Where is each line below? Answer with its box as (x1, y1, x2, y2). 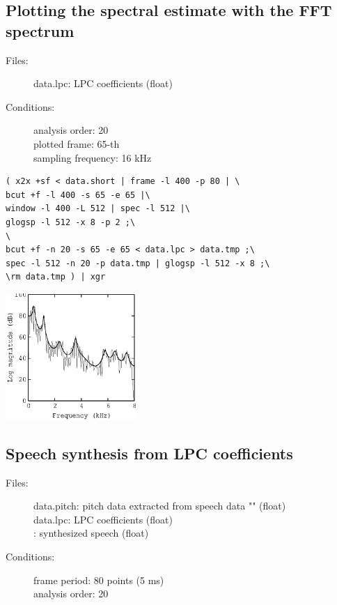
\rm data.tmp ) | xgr (6, 272, 106, 282)
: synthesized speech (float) (33, 526, 149, 540)
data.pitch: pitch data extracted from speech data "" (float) (33, 498, 286, 513)
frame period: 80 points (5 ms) (33, 572, 164, 587)
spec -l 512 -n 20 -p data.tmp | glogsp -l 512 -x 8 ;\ (6, 258, 270, 268)
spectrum (6, 20, 75, 41)
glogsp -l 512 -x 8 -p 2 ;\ (6, 217, 136, 227)
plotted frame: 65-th (33, 136, 120, 151)
